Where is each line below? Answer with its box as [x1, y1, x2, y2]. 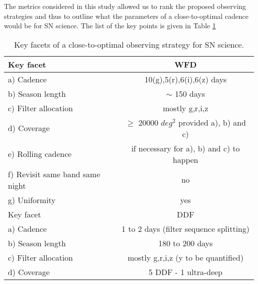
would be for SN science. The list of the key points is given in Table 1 [4, 20, 216, 31]
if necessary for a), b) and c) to [131, 142, 240, 154]
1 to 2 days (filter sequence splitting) [122, 222, 250, 234]
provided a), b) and [178, 116, 246, 128]
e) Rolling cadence [8, 148, 72, 160]
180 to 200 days [158, 237, 213, 249]
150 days [175, 87, 205, 99]
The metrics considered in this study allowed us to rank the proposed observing [4, 1, 246, 11]
